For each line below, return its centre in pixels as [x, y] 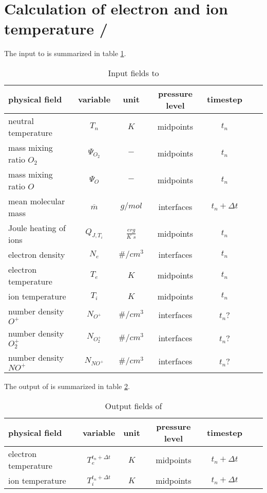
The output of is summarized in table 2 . [67, 386]
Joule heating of [37, 227]
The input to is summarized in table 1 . [65, 53]
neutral [21, 120]
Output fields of [133, 406]
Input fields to [133, 73]
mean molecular [37, 201]
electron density [37, 254]
